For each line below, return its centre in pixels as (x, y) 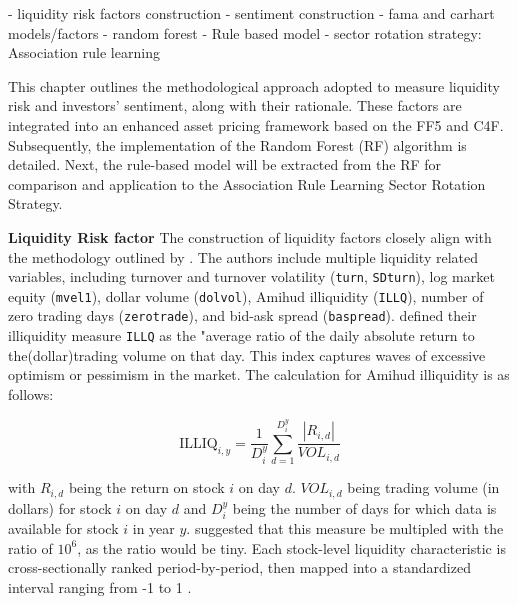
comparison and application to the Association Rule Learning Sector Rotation (247, 183)
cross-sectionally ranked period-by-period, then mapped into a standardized (239, 567)
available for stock (63, 528)
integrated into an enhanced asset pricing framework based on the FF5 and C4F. (256, 124)
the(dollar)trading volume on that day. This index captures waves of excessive (247, 354)
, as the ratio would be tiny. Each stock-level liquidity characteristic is (291, 547)
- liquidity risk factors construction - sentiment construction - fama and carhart (251, 13)
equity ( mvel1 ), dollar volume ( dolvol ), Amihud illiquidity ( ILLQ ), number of (246, 295)
